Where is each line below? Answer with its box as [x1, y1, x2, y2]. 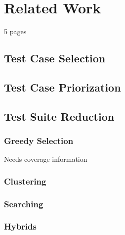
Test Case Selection [4, 50, 106, 66]
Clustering [4, 175, 46, 187]
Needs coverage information [4, 154, 87, 164]
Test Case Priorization [4, 79, 121, 94]
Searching [4, 197, 43, 210]
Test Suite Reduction [4, 108, 115, 124]
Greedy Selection [4, 134, 74, 146]
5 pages [4, 26, 27, 37]
